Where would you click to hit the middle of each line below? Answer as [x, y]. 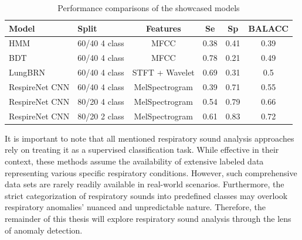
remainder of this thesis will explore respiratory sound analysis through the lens [148, 218]
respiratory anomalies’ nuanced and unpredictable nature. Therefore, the [135, 207]
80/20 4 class [101, 101]
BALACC [268, 28]
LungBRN [27, 72]
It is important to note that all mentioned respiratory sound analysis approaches [150, 138]
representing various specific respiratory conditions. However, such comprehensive [151, 172]
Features [164, 28]
